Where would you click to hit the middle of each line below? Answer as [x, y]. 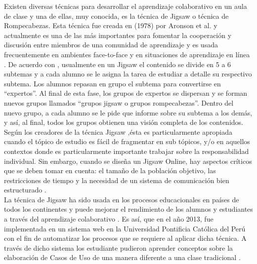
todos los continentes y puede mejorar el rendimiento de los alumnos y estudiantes [128, 209]
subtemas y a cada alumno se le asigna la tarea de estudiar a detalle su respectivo [128, 74]
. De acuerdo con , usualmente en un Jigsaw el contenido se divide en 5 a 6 [118, 64]
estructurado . [25, 190]
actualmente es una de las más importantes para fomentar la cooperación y [118, 35]
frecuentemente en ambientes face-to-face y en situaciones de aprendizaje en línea [127, 54]
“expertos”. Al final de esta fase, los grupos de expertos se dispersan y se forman [126, 93]
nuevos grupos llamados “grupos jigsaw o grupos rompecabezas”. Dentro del [119, 102]
